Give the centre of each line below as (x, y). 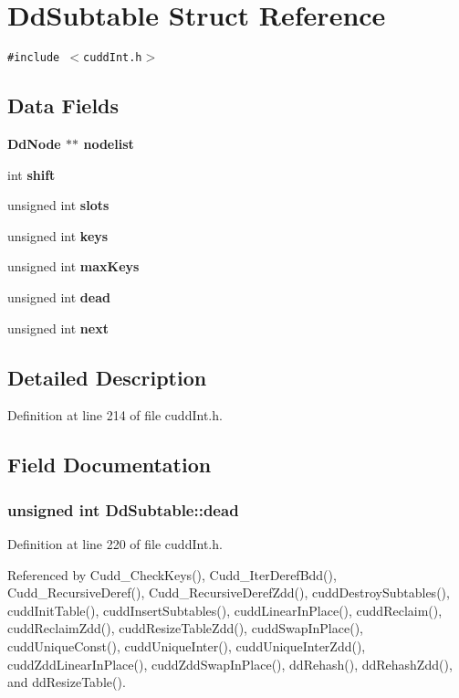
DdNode (34, 143)
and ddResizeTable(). (67, 682)
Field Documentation (110, 465)
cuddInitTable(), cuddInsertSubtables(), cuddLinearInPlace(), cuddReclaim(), (225, 610)
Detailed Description (107, 377)
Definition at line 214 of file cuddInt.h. (115, 415)
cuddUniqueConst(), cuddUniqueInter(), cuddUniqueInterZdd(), (187, 645)
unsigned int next (58, 328)
